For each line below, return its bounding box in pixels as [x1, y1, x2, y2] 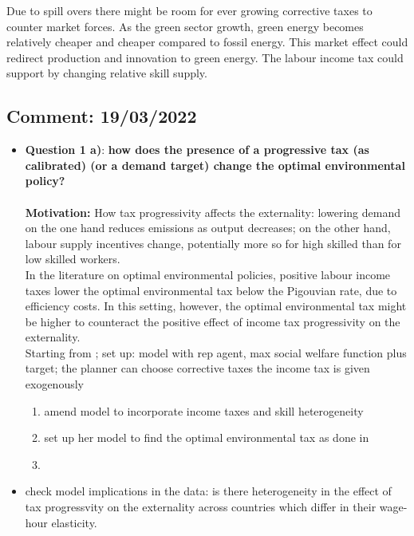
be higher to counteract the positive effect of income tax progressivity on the [25, 313, 400, 329]
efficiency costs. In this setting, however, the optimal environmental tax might [25, 298, 407, 314]
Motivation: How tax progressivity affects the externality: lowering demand [25, 203, 400, 220]
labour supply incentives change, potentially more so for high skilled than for [25, 235, 401, 251]
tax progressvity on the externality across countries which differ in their [25, 499, 377, 515]
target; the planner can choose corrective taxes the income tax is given [25, 360, 370, 376]
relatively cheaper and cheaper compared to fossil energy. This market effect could [6, 33, 408, 50]
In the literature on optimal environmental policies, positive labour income [25, 266, 391, 282]
